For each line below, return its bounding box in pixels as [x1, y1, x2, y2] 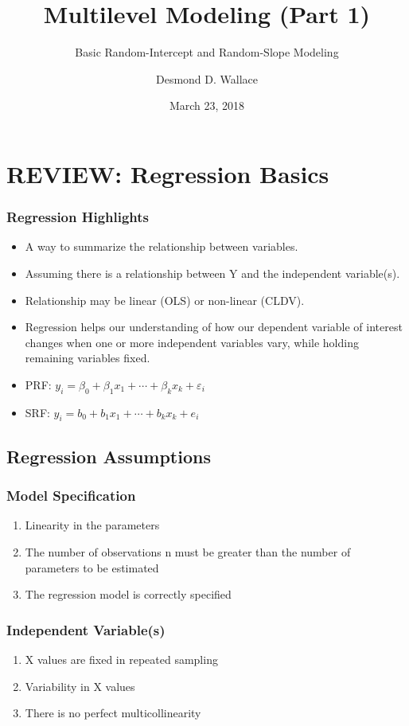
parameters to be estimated [25, 559, 159, 576]
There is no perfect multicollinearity [25, 705, 201, 721]
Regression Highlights [6, 207, 150, 227]
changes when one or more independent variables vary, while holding [25, 334, 359, 350]
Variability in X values [25, 677, 135, 694]
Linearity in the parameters [25, 517, 160, 533]
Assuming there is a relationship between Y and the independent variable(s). [25, 264, 400, 281]
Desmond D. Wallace [155, 70, 258, 87]
